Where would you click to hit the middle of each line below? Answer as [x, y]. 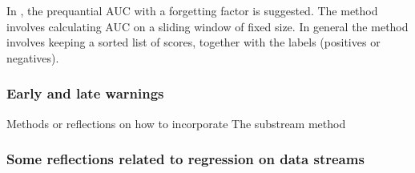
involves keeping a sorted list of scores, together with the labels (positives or [193, 42]
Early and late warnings [85, 93]
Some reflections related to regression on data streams [185, 159]
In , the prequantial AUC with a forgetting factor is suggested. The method [192, 10]
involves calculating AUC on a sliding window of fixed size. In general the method [207, 26]
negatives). [33, 57]
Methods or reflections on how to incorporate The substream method [176, 123]
